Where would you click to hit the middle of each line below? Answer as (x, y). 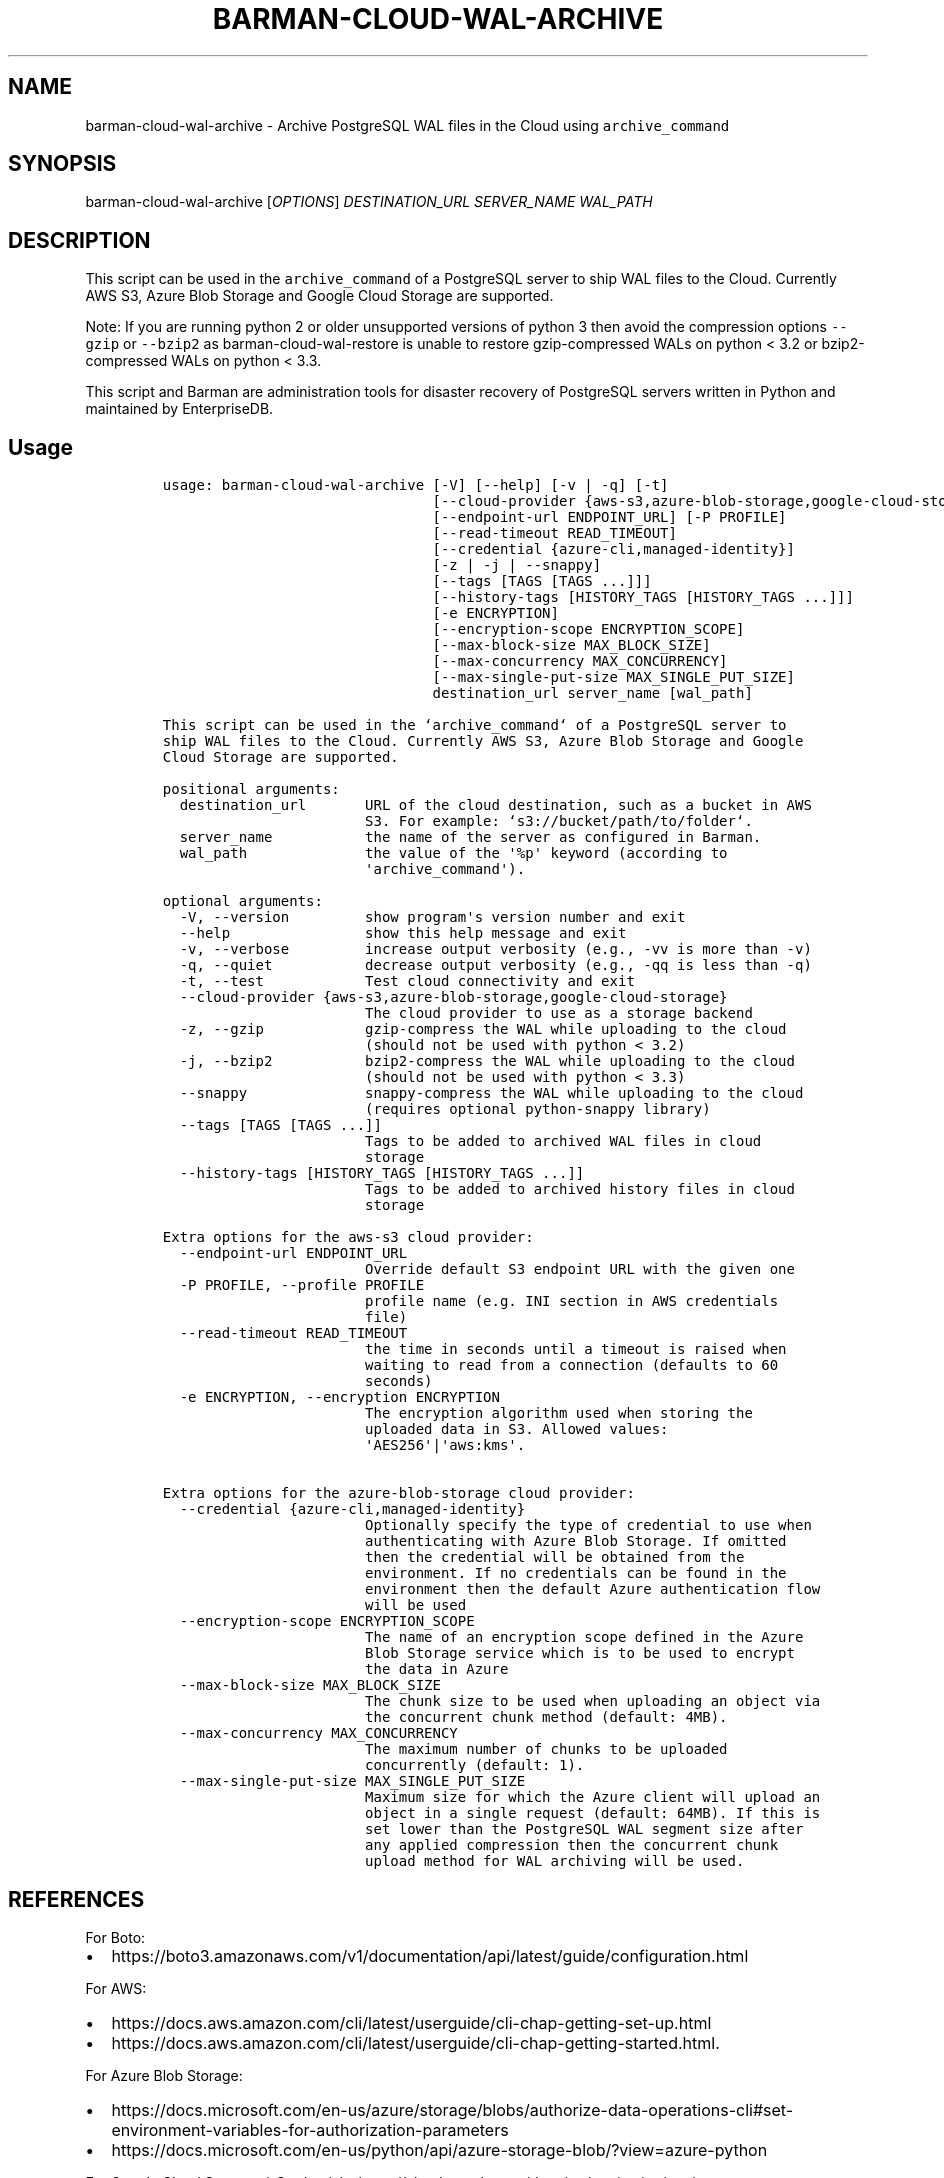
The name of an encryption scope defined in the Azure (584, 1637)
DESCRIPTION (79, 240)
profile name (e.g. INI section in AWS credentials (572, 1301)
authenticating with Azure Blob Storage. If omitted (576, 1541)
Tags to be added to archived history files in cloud (580, 1189)
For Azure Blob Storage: (164, 2075)
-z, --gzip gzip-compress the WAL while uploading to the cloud (483, 1029)
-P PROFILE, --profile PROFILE (302, 1285)
